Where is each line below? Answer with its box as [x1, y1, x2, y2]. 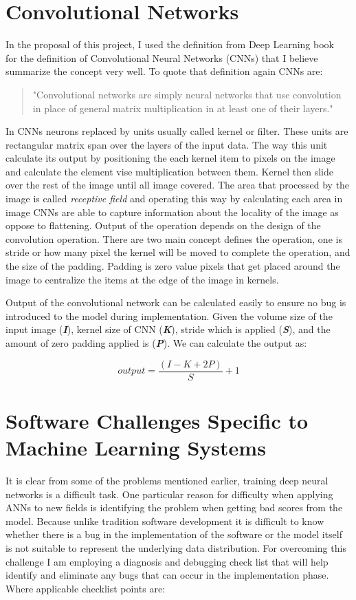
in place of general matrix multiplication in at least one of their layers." [32, 100, 333, 115]
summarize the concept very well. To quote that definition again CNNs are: [5, 64, 323, 78]
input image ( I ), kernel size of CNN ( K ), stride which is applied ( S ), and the [5, 322, 331, 336]
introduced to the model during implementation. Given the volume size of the [5, 308, 333, 323]
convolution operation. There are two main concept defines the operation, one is [5, 231, 342, 246]
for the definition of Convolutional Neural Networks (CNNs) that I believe [5, 50, 318, 65]
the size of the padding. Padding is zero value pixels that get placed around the [5, 259, 340, 273]
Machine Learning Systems [5, 433, 266, 462]
